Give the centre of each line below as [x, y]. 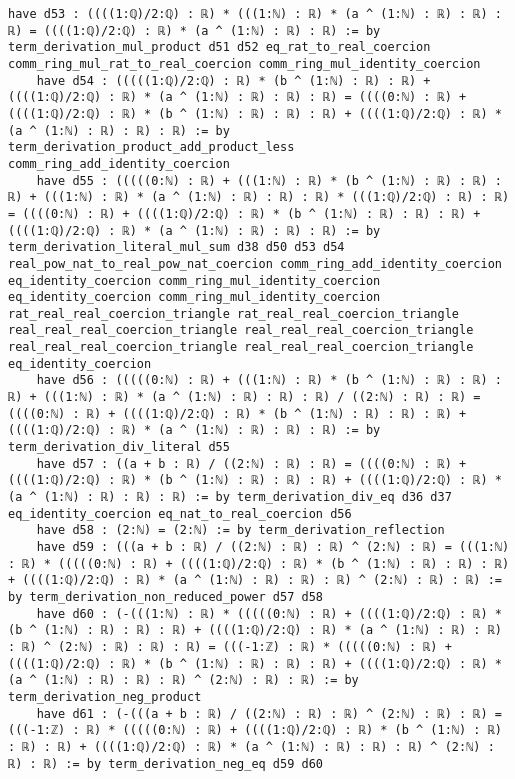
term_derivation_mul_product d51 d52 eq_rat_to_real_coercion [219, 47]
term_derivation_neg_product [105, 696]
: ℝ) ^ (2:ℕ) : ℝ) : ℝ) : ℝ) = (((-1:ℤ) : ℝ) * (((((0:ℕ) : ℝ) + [230, 646]
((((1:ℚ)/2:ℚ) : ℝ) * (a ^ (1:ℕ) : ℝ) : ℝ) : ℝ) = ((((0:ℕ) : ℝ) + [237, 97]
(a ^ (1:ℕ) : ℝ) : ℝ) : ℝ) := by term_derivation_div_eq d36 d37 [230, 497]
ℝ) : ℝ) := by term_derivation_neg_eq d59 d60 [165, 763]
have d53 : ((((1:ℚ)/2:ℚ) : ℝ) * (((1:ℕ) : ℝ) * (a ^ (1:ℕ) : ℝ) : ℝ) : [255, 14]
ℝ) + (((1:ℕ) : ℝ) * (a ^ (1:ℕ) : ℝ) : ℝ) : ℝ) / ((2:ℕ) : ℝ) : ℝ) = [244, 397]
